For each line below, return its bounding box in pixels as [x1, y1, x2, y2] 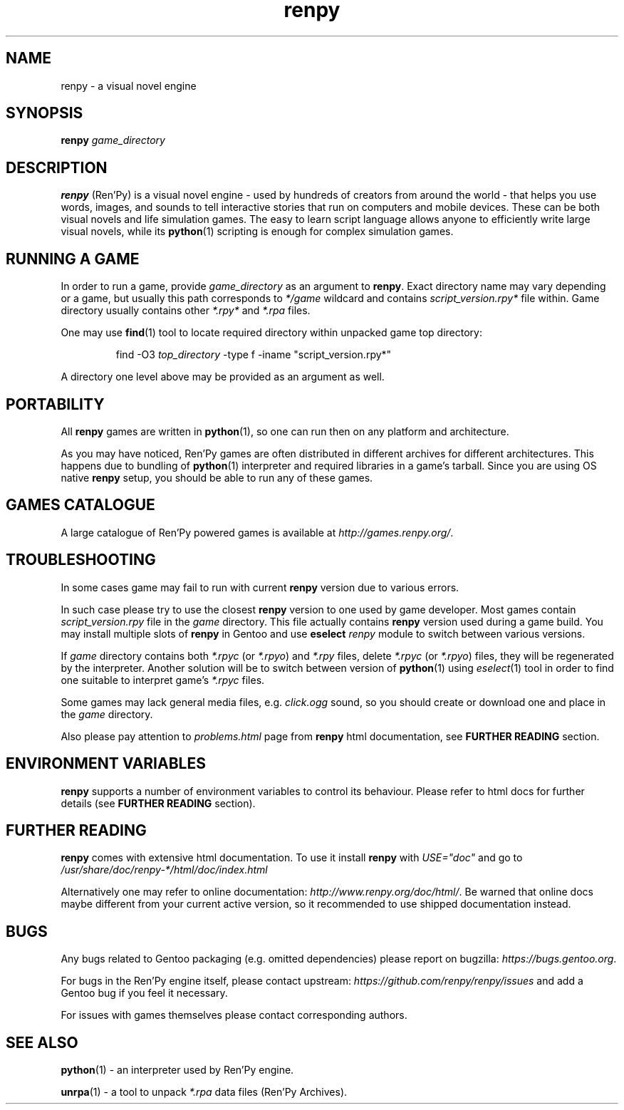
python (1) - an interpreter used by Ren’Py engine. [61, 1064, 294, 1077]
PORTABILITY [6, 395, 105, 413]
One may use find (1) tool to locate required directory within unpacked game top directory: [61, 326, 482, 339]
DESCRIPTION [6, 158, 108, 177]
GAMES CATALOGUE [6, 496, 155, 514]
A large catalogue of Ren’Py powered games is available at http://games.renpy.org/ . [61, 526, 454, 539]
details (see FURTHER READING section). [61, 797, 256, 809]
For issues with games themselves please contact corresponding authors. [61, 1009, 407, 1022]
